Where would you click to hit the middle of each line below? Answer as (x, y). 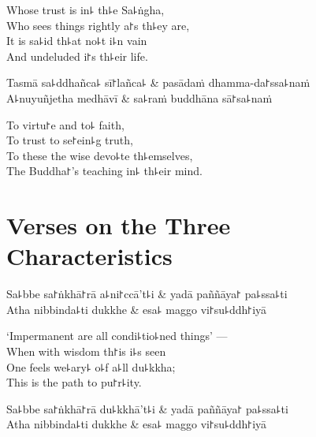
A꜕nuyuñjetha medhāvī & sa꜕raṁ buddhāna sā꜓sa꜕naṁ (139, 97)
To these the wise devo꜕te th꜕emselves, (100, 155)
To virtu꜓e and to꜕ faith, (65, 124)
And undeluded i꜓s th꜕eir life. (77, 56)
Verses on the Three (119, 225)
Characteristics (89, 256)
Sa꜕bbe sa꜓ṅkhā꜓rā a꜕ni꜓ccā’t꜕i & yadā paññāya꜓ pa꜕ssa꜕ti (147, 294)
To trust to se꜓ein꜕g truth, (70, 140)
